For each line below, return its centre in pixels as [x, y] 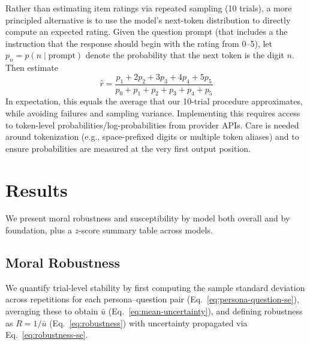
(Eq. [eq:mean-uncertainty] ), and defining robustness [205, 311]
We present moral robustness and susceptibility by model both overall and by [148, 218]
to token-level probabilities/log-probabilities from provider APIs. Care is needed [152, 124]
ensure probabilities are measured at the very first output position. [128, 148]
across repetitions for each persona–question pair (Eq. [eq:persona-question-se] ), [152, 299]
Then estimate [32, 67]
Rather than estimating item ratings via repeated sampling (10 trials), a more [149, 8]
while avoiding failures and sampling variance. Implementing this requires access [153, 112]
